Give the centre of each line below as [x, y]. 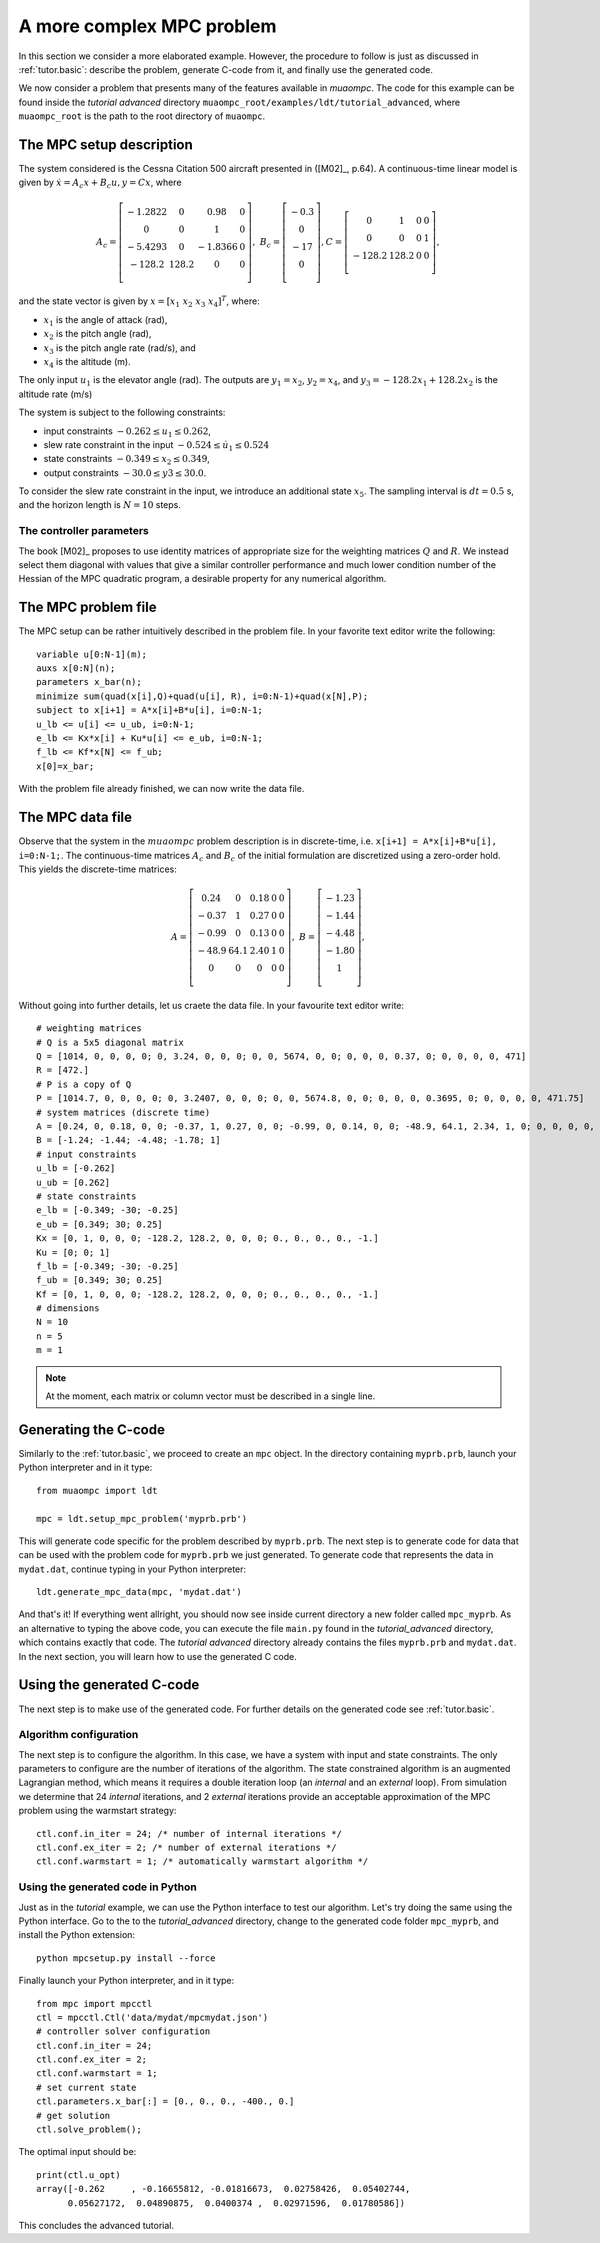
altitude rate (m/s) [55, 394]
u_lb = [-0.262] [76, 1168]
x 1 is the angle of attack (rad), [105, 320]
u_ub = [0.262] [73, 1182]
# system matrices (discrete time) [123, 1112]
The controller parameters [83, 531]
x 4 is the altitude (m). [87, 362]
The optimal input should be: [77, 2152]
